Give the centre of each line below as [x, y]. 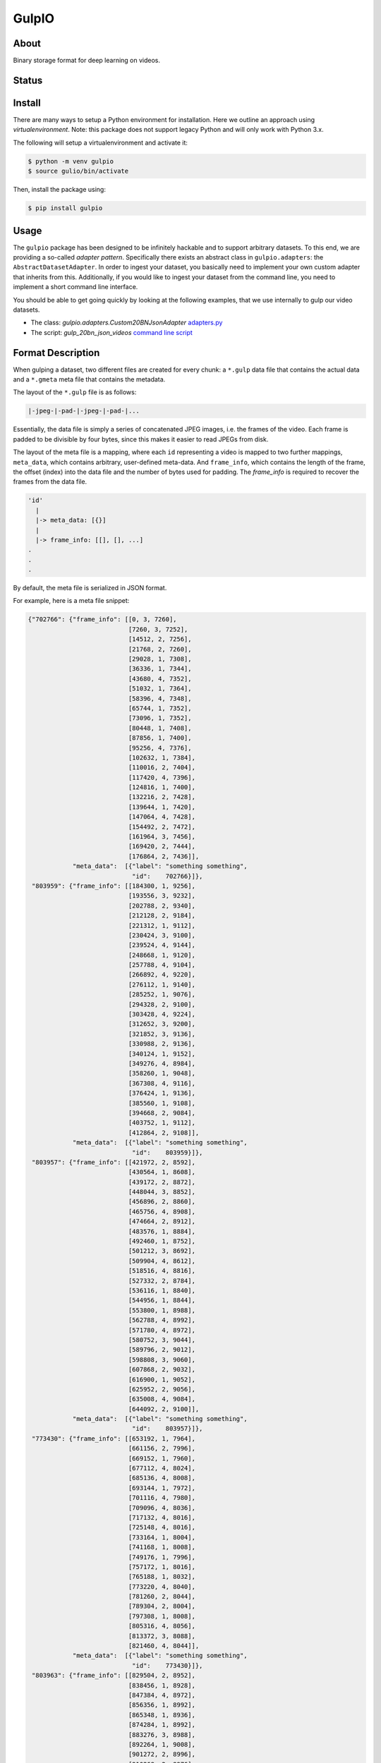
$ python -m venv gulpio [71, 161]
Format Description [56, 353]
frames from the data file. [50, 482]
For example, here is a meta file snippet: [71, 601]
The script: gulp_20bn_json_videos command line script [112, 332]
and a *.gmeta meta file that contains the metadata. [89, 379]
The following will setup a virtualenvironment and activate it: [101, 142]
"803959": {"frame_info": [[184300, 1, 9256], [114, 886]
